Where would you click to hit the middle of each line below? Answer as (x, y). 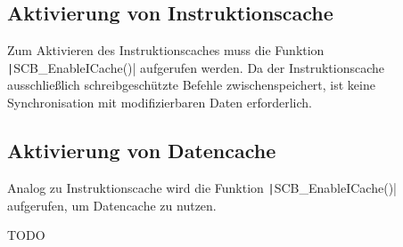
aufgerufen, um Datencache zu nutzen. (112, 205)
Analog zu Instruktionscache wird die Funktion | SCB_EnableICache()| (202, 187)
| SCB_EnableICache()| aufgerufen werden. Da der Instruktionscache (196, 67)
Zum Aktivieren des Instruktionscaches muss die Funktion (166, 50)
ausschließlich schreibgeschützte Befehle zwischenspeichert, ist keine (191, 85)
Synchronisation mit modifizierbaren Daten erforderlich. (160, 103)
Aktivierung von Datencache (142, 151)
